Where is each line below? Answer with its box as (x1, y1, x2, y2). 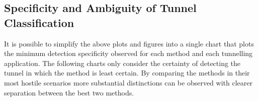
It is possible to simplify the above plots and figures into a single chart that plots (4, 38, 254, 48)
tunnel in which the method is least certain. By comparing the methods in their (4, 67, 250, 78)
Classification (4, 14, 74, 30)
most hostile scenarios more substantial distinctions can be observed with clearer (4, 77, 252, 87)
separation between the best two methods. (4, 87, 134, 97)
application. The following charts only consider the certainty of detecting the (4, 57, 241, 68)
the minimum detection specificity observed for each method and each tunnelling (4, 48, 253, 58)
